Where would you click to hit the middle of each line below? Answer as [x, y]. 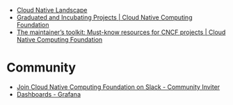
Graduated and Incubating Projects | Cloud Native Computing [104, 17]
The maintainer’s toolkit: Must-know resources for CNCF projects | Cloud [121, 32]
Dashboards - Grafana [49, 94]
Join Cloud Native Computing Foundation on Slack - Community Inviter [118, 87]
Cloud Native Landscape [52, 10]
